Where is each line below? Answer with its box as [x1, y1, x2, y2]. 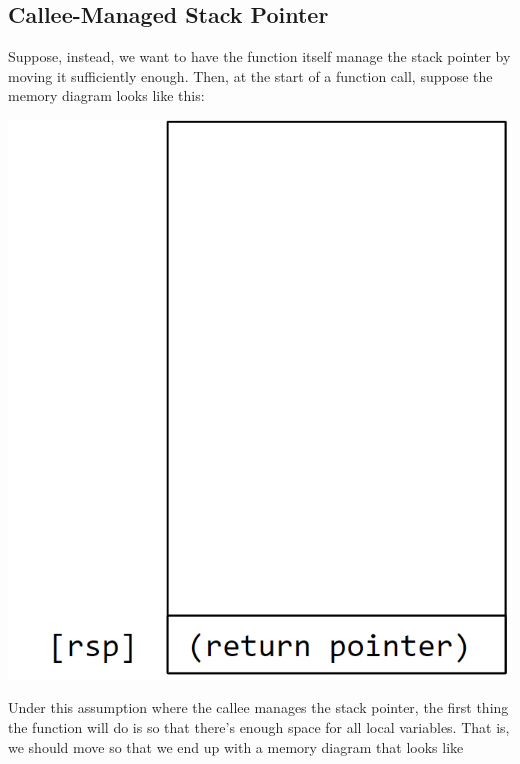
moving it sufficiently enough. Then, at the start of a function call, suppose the [8, 65, 493, 86]
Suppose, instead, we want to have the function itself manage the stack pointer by [8, 46, 511, 67]
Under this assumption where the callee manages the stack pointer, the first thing [8, 697, 509, 718]
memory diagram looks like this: [8, 85, 205, 106]
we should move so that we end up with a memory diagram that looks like [8, 736, 464, 757]
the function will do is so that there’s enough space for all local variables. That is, [8, 717, 510, 738]
